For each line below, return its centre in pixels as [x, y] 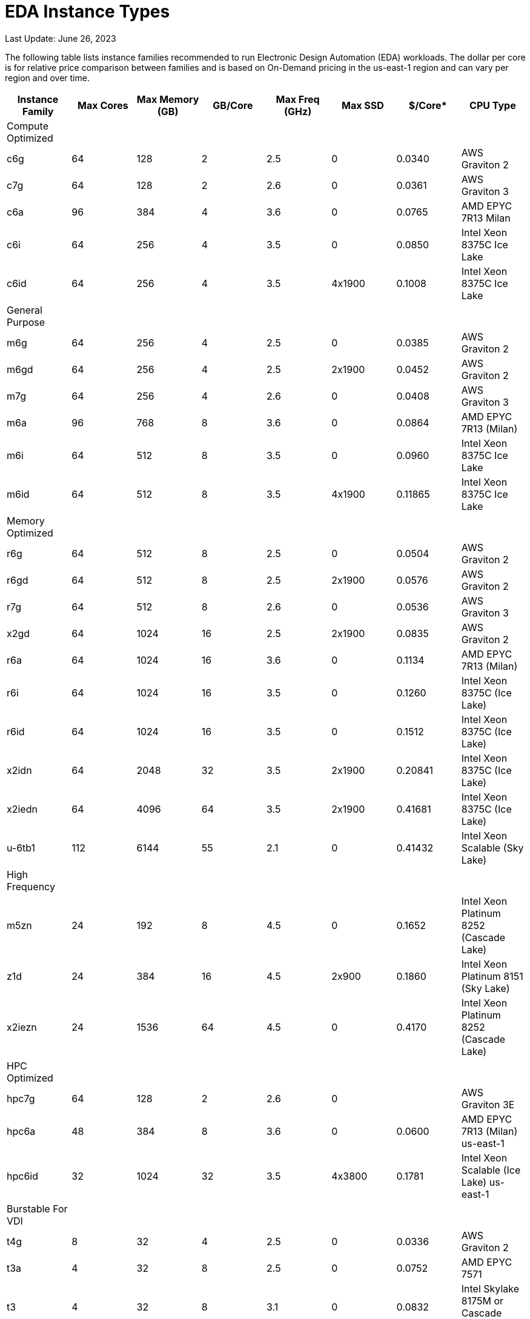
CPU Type [493, 105]
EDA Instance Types [88, 12]
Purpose [26, 322]
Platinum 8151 [492, 976]
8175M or [482, 1301]
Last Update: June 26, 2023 [61, 38]
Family [38, 111]
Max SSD [363, 105]
